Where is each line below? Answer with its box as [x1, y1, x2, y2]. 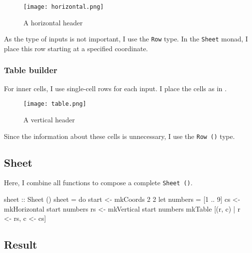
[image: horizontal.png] [23, 3, 104, 10]
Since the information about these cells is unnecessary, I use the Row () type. [4, 131, 235, 141]
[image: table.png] [23, 100, 86, 108]
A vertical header [23, 114, 75, 124]
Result [4, 237, 38, 252]
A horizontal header [23, 17, 83, 27]
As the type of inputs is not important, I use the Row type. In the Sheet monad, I [4, 34, 248, 44]
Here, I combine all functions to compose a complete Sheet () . [4, 177, 193, 188]
